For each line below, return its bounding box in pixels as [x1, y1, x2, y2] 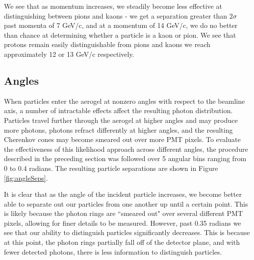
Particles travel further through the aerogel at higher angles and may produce [4, 115, 238, 125]
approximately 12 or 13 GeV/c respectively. [4, 48, 134, 59]
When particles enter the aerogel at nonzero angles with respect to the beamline [4, 95, 245, 106]
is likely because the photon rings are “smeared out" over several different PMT [4, 208, 243, 218]
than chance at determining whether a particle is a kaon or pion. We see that [4, 29, 236, 40]
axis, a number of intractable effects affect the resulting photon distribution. [4, 105, 233, 116]
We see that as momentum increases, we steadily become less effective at [4, 1, 222, 11]
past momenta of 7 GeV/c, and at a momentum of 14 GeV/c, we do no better [4, 20, 238, 30]
